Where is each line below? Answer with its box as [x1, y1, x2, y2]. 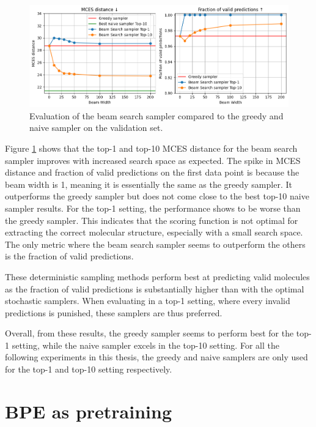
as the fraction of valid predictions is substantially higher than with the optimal [5, 282, 304, 295]
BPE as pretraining [5, 398, 172, 423]
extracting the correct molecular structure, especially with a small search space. [5, 226, 303, 239]
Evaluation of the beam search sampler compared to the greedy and [29, 109, 284, 122]
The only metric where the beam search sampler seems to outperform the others [5, 237, 306, 250]
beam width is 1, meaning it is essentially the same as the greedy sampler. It [5, 177, 292, 190]
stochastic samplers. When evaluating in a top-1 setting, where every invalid [5, 294, 290, 307]
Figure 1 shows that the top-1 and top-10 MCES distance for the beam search [5, 141, 298, 154]
